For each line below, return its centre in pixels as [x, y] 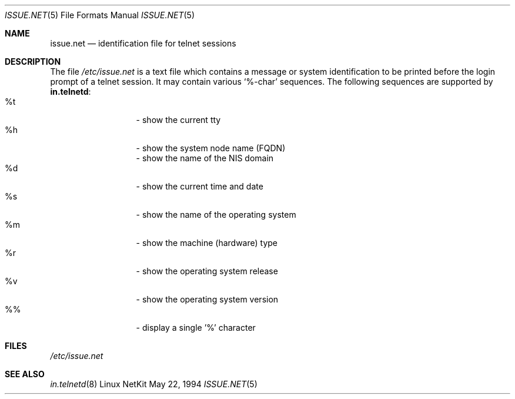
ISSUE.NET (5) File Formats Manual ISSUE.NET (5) [100, 15]
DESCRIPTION [33, 61]
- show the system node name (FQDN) [211, 148]
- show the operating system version [207, 299]
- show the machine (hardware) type [207, 243]
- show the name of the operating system [216, 215]
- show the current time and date [200, 186]
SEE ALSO [25, 374]
